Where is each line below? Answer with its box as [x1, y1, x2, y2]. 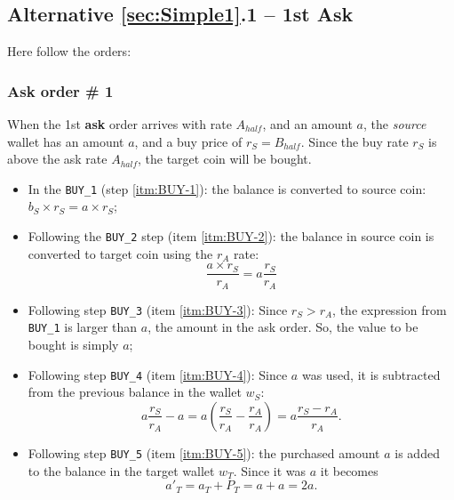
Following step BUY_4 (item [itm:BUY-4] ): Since [28, 365, 288, 383]
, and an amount [262, 115, 353, 133]
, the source [362, 115, 426, 133]
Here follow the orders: [7, 42, 131, 60]
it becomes [320, 461, 378, 480]
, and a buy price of [134, 132, 243, 150]
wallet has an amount [7, 132, 124, 150]
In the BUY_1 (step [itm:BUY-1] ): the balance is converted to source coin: [28, 179, 426, 198]
